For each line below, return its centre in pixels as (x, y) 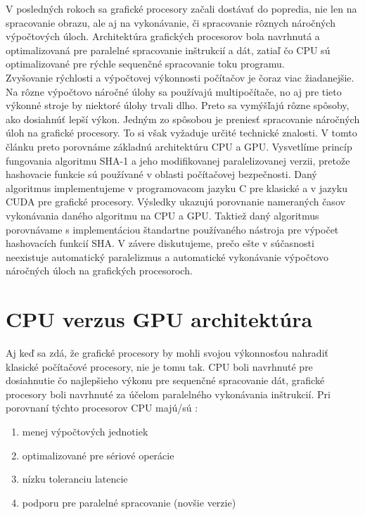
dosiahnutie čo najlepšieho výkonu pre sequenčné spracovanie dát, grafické (165, 380)
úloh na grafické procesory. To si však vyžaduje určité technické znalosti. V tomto (181, 133)
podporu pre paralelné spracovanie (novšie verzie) (129, 502)
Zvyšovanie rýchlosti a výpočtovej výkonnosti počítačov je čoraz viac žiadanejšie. (180, 77)
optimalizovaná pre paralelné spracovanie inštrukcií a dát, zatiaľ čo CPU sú (168, 50)
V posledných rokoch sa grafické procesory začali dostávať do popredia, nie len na (181, 8)
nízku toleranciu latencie (75, 479)
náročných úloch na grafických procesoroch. (99, 271)
